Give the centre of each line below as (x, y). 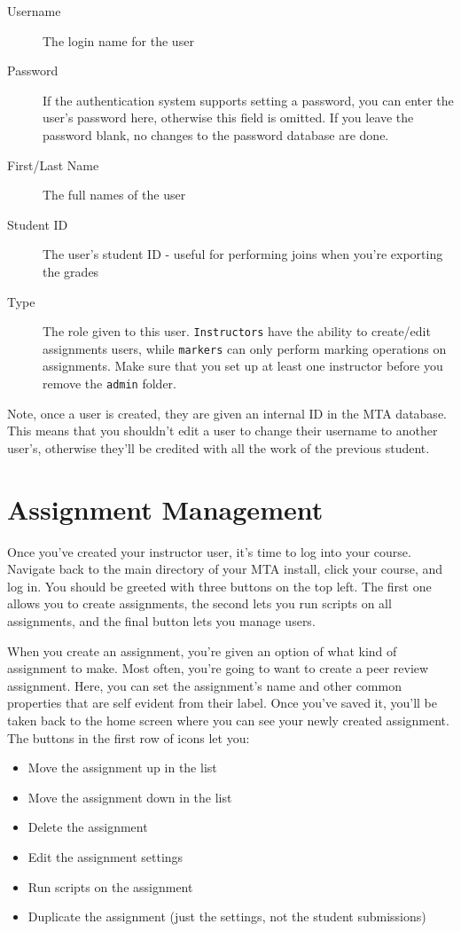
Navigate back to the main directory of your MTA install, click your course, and (225, 569)
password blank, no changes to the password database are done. (216, 134)
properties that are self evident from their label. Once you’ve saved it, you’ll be (222, 703)
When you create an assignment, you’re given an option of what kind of (202, 650)
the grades (71, 271)
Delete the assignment (88, 827)
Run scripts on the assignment (110, 886)
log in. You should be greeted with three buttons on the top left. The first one (219, 586)
